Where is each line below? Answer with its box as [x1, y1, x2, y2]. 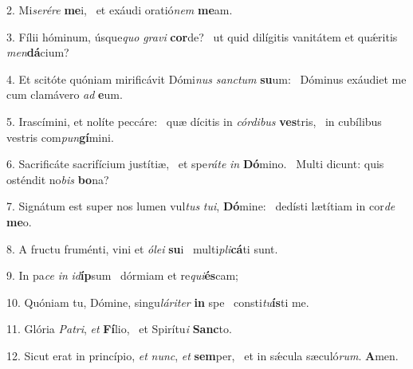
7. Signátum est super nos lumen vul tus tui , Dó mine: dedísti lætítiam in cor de [6, 198, 395, 214]
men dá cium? [6, 44, 69, 61]
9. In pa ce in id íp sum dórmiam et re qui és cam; [6, 267, 238, 284]
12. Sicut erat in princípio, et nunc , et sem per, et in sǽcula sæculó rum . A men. [6, 347, 399, 363]
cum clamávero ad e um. [6, 86, 123, 103]
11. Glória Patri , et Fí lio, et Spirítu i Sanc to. [6, 320, 232, 337]
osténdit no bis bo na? [6, 171, 109, 187]
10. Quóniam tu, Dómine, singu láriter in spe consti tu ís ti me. [6, 293, 309, 310]
